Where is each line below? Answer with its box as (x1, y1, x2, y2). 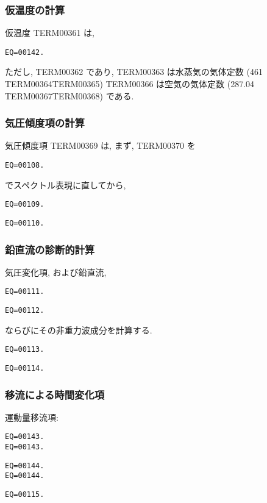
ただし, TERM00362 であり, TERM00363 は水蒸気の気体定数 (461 (5, 65, 263, 78)
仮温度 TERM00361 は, (5, 26, 94, 39)
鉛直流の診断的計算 (5, 241, 95, 257)
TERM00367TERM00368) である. (5, 89, 134, 102)
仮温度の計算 (5, 2, 65, 17)
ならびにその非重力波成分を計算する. (5, 323, 152, 336)
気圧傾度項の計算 (5, 115, 85, 130)
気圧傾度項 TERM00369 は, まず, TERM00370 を (5, 139, 196, 152)
